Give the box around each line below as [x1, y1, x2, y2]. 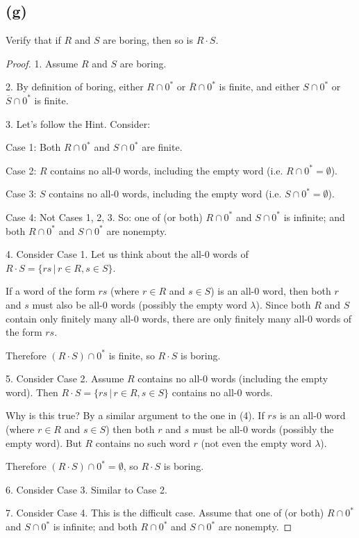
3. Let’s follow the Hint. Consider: [6, 116, 151, 131]
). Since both [256, 297, 311, 311]
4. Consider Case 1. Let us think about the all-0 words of [6, 247, 249, 261]
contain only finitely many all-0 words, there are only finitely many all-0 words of [6, 311, 352, 325]
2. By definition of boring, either [6, 79, 144, 94]
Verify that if [6, 33, 61, 47]
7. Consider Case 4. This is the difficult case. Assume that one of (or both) [6, 505, 324, 520]
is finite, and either [219, 79, 300, 94]
